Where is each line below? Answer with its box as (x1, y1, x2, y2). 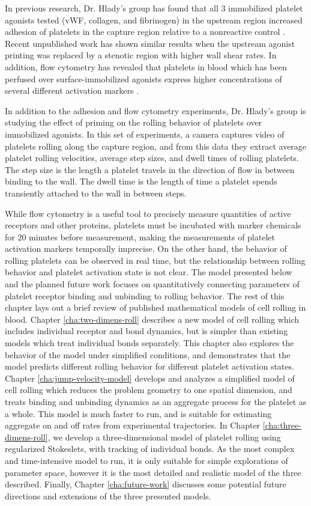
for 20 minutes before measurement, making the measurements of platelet (5, 230, 275, 243)
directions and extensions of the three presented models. (5, 489, 211, 502)
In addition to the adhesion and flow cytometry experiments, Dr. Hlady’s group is (5, 104, 306, 117)
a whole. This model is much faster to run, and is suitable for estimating (5, 407, 272, 419)
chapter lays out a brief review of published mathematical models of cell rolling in (5, 301, 306, 314)
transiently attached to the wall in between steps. (5, 186, 187, 199)
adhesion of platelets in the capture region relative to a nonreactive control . (5, 25, 286, 38)
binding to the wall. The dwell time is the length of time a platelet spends (5, 175, 277, 187)
